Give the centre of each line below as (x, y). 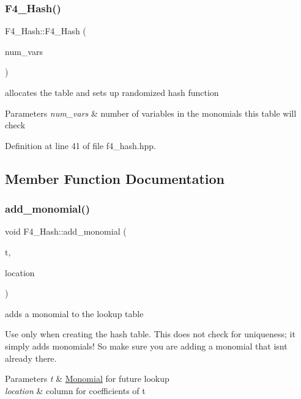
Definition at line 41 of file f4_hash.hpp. (80, 145)
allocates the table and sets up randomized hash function (112, 92)
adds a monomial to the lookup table (74, 313)
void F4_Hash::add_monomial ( (66, 231)
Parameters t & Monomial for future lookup (87, 379)
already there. (31, 358)
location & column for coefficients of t (75, 390)
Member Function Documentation (115, 178)
